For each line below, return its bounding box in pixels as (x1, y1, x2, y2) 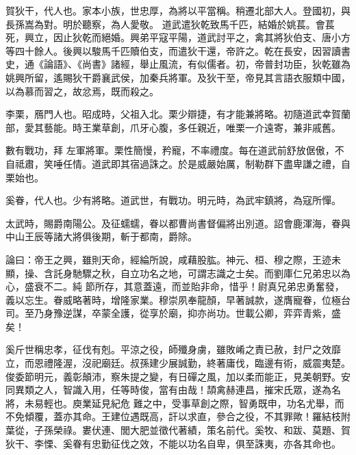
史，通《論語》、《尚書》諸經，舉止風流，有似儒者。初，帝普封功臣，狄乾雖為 (5, 57, 351, 71)
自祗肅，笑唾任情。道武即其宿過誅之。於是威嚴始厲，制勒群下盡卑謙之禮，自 (5, 156, 351, 170)
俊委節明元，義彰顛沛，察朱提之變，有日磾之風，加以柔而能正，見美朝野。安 (5, 369, 351, 383)
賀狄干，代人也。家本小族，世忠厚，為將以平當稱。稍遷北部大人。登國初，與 (5, 3, 351, 17)
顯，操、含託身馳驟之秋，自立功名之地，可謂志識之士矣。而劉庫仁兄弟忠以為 (5, 265, 351, 280)
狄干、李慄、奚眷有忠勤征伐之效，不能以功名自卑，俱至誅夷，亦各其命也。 (5, 436, 341, 450)
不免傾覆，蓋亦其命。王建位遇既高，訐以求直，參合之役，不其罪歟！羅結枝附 (5, 409, 351, 424)
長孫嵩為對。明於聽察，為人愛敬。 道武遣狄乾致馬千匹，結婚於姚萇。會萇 (5, 16, 335, 31)
